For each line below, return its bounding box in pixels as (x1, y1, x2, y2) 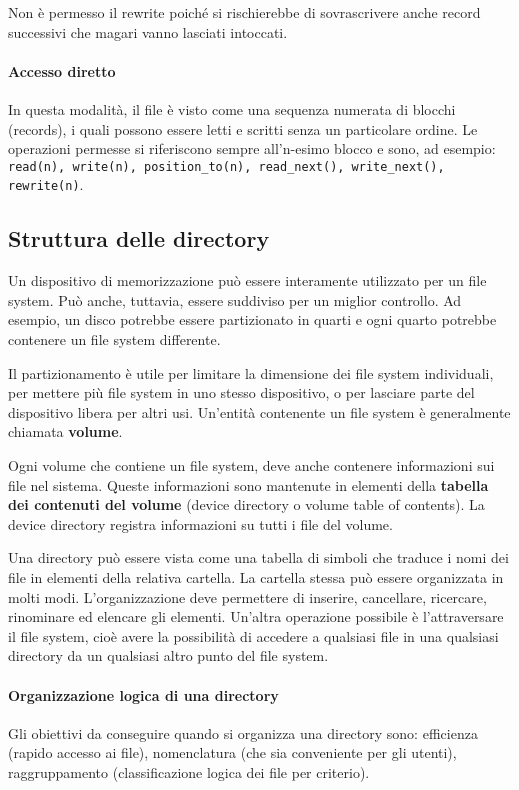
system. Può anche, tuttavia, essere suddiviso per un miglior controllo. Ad (8, 289, 462, 310)
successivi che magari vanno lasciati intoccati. (8, 21, 288, 42)
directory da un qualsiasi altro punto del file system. (8, 645, 329, 666)
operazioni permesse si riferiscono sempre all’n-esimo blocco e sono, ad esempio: (8, 138, 496, 159)
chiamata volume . (8, 421, 123, 442)
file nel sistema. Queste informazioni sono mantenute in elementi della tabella (8, 474, 489, 495)
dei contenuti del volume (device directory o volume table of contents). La (8, 494, 485, 515)
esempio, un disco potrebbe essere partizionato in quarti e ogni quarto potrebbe (8, 309, 497, 330)
